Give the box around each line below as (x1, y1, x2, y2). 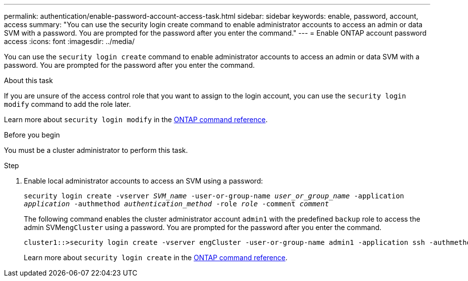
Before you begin (4, 131, 60, 139)
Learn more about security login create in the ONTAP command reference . (24, 253, 288, 262)
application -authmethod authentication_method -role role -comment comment (24, 200, 329, 208)
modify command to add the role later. (4, 100, 131, 108)
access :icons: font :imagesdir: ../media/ (4, 37, 135, 46)
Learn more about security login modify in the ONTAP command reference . (4, 115, 268, 124)
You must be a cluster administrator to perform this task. (4, 146, 188, 154)
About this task (4, 76, 53, 85)
